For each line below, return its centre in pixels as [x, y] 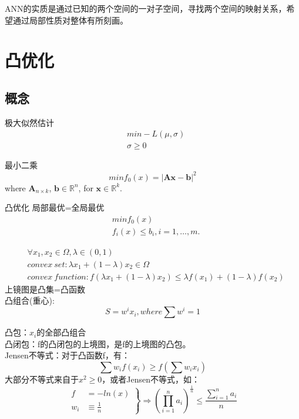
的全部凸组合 [61, 332]
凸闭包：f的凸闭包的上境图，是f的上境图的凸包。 [98, 343]
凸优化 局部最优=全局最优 [55, 207]
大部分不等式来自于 [42, 379]
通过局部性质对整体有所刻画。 [70, 20]
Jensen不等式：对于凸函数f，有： [67, 355]
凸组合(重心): [30, 300]
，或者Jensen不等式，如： [151, 379]
